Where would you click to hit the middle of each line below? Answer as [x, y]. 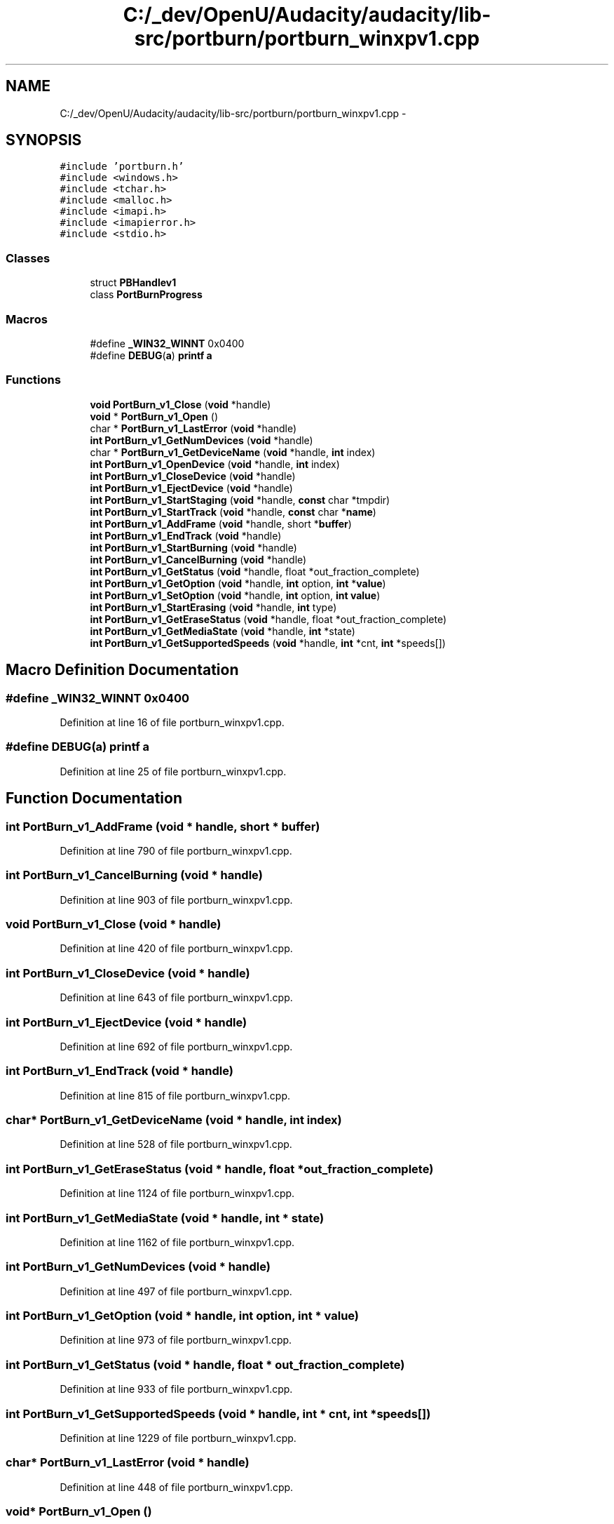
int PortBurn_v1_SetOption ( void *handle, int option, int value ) [235, 595]
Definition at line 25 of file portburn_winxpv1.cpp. [173, 771]
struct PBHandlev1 [133, 283]
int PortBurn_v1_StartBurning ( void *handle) [193, 547]
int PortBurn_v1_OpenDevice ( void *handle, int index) [215, 464]
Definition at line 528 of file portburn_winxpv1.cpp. [176, 1144]
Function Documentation [94, 798]
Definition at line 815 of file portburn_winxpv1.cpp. [175, 1095]
